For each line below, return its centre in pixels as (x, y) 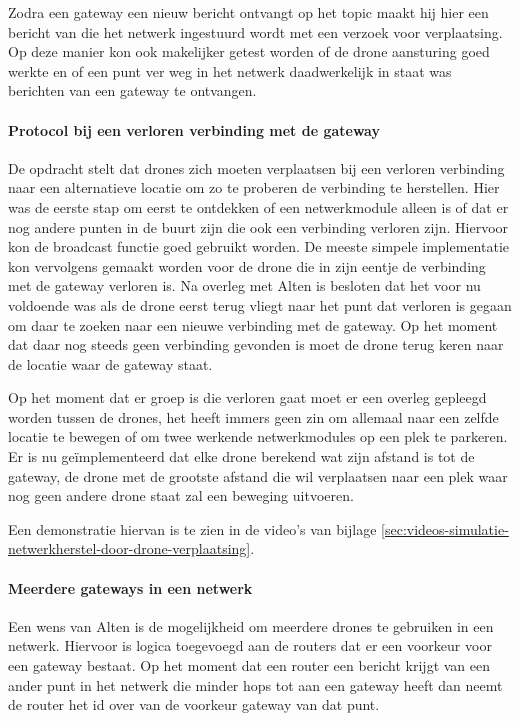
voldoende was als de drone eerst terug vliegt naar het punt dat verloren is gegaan (260, 304)
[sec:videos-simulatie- (445, 528)
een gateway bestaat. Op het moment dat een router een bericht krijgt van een (249, 665)
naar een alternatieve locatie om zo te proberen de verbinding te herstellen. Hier (254, 187)
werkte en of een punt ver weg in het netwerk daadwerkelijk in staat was (230, 70)
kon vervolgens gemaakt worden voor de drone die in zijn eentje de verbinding (247, 265)
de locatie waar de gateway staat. (110, 363)
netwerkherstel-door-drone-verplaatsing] (129, 548)
